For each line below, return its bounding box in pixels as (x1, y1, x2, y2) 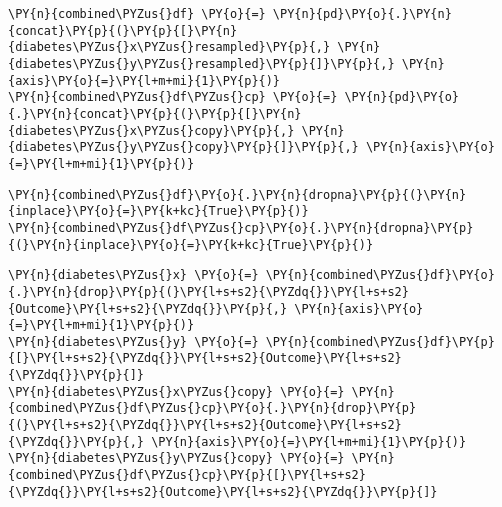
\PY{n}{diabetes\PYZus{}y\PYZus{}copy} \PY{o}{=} (8, 451, 345, 466)
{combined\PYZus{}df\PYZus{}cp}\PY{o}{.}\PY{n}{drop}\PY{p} (8, 401, 417, 416)
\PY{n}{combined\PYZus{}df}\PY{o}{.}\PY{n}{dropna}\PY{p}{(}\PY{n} (8, 187, 467, 202)
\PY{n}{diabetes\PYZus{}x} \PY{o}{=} (8, 268, 259, 283)
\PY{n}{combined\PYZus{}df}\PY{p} (265, 334, 495, 349)
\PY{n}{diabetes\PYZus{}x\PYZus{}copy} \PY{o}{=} (8, 384, 345, 399)
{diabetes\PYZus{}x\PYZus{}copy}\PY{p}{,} (8, 123, 295, 138)
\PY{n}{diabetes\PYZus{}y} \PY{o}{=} (8, 334, 259, 349)
